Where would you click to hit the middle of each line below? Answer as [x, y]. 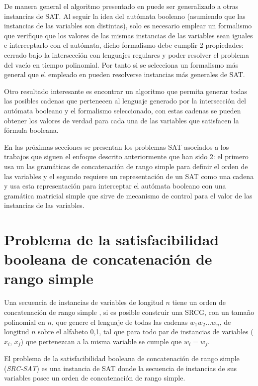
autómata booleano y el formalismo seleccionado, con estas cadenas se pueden [123, 110]
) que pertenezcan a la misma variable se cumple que [101, 341]
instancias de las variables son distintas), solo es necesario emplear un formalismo [128, 26]
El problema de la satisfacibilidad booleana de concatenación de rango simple [122, 358]
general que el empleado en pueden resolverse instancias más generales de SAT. [125, 74]
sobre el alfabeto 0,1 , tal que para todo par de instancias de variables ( [146, 332]
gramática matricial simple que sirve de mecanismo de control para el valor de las [128, 195]
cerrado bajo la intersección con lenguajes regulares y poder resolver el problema [127, 54]
